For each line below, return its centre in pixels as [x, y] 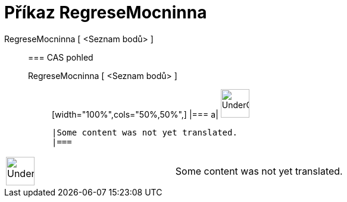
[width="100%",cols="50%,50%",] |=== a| [135, 114]
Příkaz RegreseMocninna [106, 12]
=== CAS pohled [61, 57]
